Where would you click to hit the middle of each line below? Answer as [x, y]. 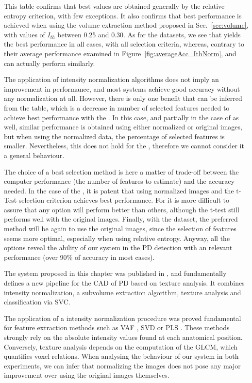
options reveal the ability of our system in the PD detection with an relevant [118, 247]
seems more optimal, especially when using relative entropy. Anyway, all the [117, 238]
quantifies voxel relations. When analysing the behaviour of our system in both [121, 356]
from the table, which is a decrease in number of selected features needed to [117, 107]
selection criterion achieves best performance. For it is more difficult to [124, 200]
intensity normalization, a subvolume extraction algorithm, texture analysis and [123, 292]
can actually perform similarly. [50, 63]
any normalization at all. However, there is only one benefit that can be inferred [123, 98]
